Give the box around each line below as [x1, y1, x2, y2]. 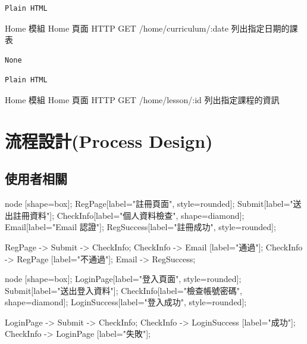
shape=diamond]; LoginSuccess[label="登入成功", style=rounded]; [5, 296, 247, 308]
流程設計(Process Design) [5, 128, 213, 153]
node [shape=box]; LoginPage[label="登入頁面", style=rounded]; [5, 272, 242, 285]
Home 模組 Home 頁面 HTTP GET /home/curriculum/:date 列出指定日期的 [5, 21, 290, 34]
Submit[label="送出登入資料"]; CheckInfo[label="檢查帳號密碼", [5, 284, 242, 296]
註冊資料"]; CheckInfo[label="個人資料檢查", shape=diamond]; [12, 209, 245, 221]
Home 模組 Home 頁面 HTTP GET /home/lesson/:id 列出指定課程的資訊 [5, 93, 280, 106]
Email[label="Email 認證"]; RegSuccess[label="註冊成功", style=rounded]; [5, 221, 276, 233]
